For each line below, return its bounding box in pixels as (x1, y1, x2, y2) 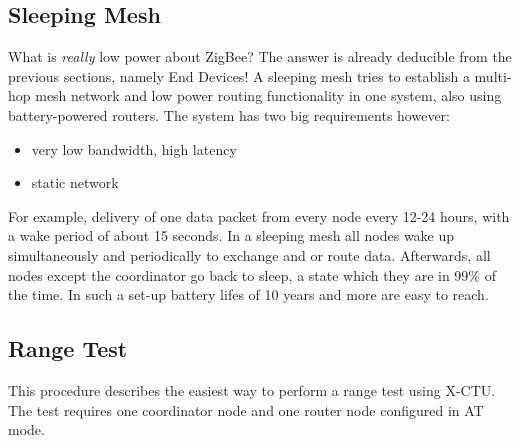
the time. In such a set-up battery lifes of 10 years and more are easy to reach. (8, 284, 489, 305)
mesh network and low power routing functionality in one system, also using (35, 85, 502, 106)
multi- (474, 65, 512, 86)
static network (31, 172, 119, 193)
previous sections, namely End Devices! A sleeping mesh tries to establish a (8, 65, 470, 86)
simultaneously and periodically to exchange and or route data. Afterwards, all (8, 244, 491, 265)
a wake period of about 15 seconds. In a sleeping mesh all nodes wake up (8, 225, 455, 246)
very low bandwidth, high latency (31, 138, 237, 159)
